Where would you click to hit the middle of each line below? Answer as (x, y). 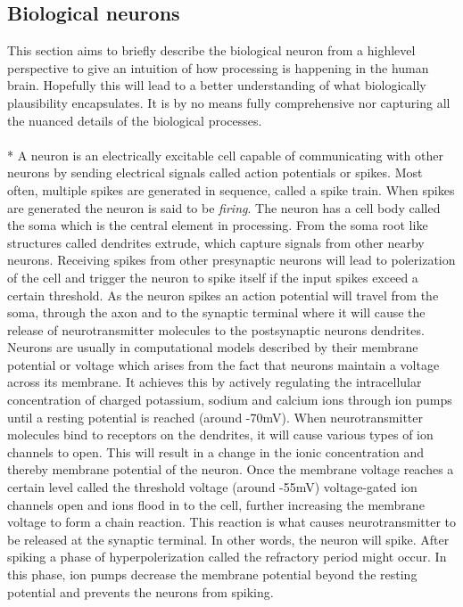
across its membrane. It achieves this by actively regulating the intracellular (215, 382)
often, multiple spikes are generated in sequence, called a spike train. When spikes (231, 189)
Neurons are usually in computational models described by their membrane (213, 347)
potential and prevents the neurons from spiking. (141, 591)
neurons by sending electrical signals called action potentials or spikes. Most (215, 172)
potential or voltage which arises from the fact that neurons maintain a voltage (223, 364)
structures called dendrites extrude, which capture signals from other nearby (216, 242)
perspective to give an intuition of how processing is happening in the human (218, 67)
